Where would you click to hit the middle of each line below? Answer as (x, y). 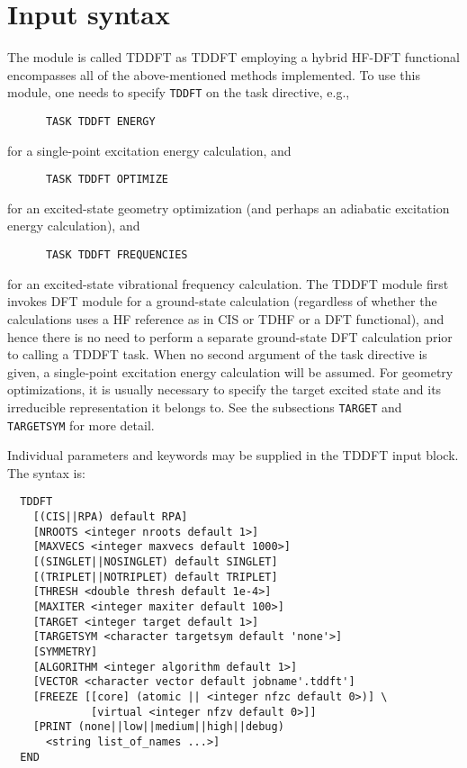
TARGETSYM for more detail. (81, 425)
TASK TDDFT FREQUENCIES (117, 255)
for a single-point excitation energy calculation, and (149, 150)
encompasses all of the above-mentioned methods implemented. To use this (214, 74)
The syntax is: (46, 472)
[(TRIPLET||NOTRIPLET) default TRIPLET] (155, 577)
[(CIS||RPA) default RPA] (110, 517)
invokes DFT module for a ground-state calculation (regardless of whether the (222, 301)
